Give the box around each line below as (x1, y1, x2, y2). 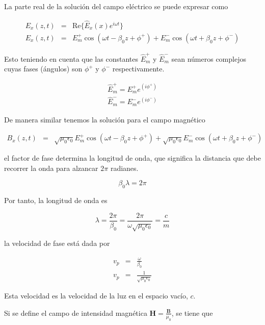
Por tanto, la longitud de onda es (4, 195, 108, 206)
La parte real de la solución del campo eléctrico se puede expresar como (4, 1, 228, 11)
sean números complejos (171, 53, 246, 64)
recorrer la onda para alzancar (4, 162, 98, 173)
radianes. (110, 162, 139, 173)
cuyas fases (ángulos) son (4, 63, 83, 74)
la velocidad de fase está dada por (4, 238, 110, 248)
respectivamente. (112, 63, 165, 74)
